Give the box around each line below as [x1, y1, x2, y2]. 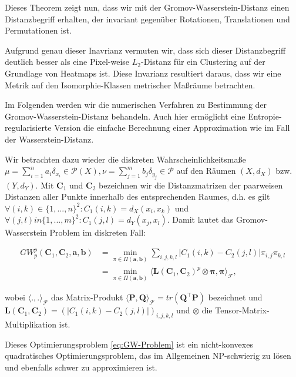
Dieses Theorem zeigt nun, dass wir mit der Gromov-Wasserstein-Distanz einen [5, 1, 290, 13]
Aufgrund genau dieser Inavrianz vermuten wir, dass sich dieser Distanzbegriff [5, 44, 286, 56]
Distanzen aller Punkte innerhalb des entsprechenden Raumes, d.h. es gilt [5, 190, 270, 203]
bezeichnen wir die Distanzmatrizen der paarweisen [99, 178, 283, 191]
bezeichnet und [208, 291, 263, 303]
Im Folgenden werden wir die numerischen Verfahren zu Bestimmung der [5, 98, 267, 111]
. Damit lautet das [167, 213, 234, 226]
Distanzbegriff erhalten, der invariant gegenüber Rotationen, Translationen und [5, 12, 290, 25]
